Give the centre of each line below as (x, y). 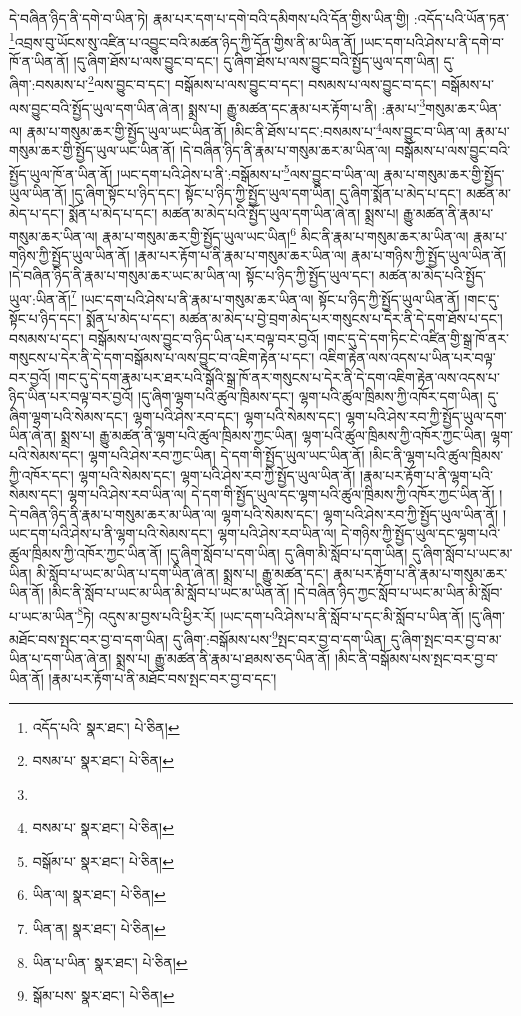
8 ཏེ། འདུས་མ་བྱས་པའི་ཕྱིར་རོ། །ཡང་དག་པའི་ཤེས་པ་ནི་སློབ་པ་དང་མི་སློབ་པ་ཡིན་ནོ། (270, 614)
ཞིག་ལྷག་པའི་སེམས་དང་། (69, 415)
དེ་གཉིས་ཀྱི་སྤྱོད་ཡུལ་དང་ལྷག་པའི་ (421, 533)
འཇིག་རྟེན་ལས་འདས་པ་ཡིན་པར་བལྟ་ (407, 357)
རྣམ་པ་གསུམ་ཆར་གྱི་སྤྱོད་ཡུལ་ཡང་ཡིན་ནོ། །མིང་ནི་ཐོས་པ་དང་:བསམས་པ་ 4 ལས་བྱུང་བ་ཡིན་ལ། (248, 129)
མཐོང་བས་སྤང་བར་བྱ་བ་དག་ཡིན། (89, 638)
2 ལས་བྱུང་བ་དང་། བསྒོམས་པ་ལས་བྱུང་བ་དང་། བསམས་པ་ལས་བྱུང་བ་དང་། (262, 83)
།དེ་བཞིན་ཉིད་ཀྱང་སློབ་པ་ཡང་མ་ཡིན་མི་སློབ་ (398, 592)
